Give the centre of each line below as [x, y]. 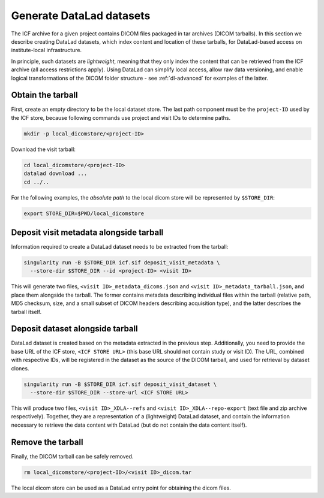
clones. [20, 368]
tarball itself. [26, 312]
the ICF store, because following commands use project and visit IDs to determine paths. [121, 117]
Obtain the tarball [44, 95]
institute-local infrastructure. [46, 50]
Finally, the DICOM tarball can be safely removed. [72, 456]
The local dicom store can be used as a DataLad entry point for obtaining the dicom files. [121, 488]
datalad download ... [55, 173]
